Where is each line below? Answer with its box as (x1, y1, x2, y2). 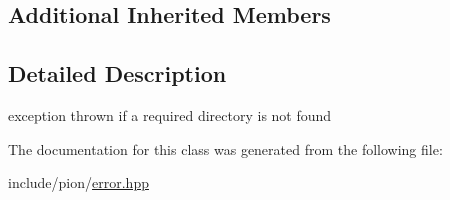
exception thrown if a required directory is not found (8, 104, 332, 125)
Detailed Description (8, 58, 227, 89)
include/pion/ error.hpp (8, 172, 149, 193)
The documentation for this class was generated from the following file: (8, 138, 443, 159)
